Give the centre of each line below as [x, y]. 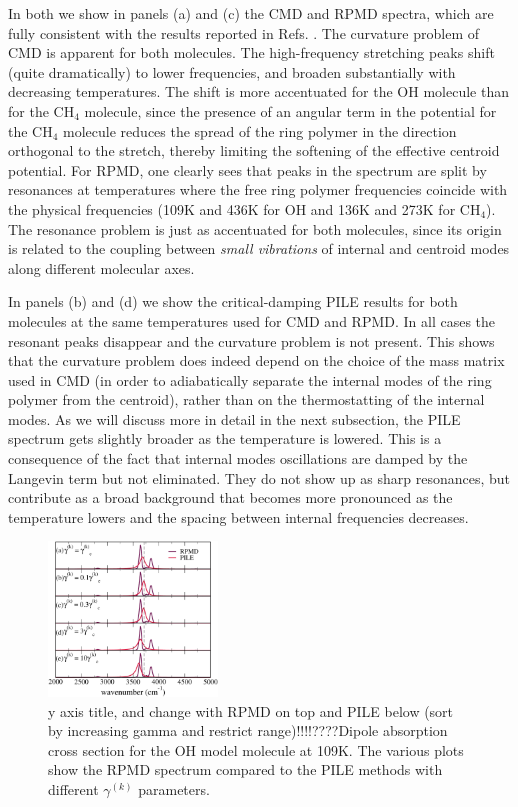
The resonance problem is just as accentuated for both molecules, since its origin [255, 228]
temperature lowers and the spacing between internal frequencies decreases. [238, 516]
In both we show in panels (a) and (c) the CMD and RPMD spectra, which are [251, 13]
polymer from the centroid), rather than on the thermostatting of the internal [246, 399]
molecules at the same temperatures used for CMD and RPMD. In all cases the [252, 320]
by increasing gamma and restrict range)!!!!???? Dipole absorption [248, 730]
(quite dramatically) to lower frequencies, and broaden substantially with [232, 71]
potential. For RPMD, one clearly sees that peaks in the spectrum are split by [247, 169]
